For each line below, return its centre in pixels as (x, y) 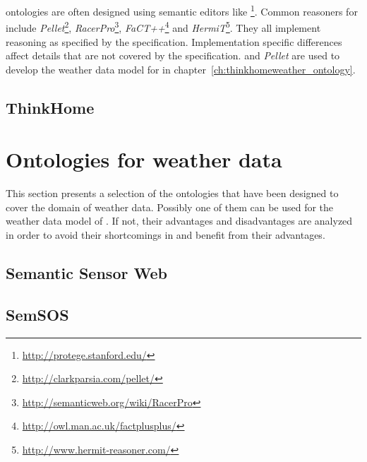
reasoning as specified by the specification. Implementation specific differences (174, 41)
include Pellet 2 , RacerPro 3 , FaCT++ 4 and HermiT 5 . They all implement (163, 26)
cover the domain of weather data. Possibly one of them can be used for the (170, 207)
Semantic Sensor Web (86, 272)
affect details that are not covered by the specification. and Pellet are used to (173, 55)
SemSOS (37, 314)
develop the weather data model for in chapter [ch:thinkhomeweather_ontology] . (181, 69)
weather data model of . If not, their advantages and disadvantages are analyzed (179, 221)
